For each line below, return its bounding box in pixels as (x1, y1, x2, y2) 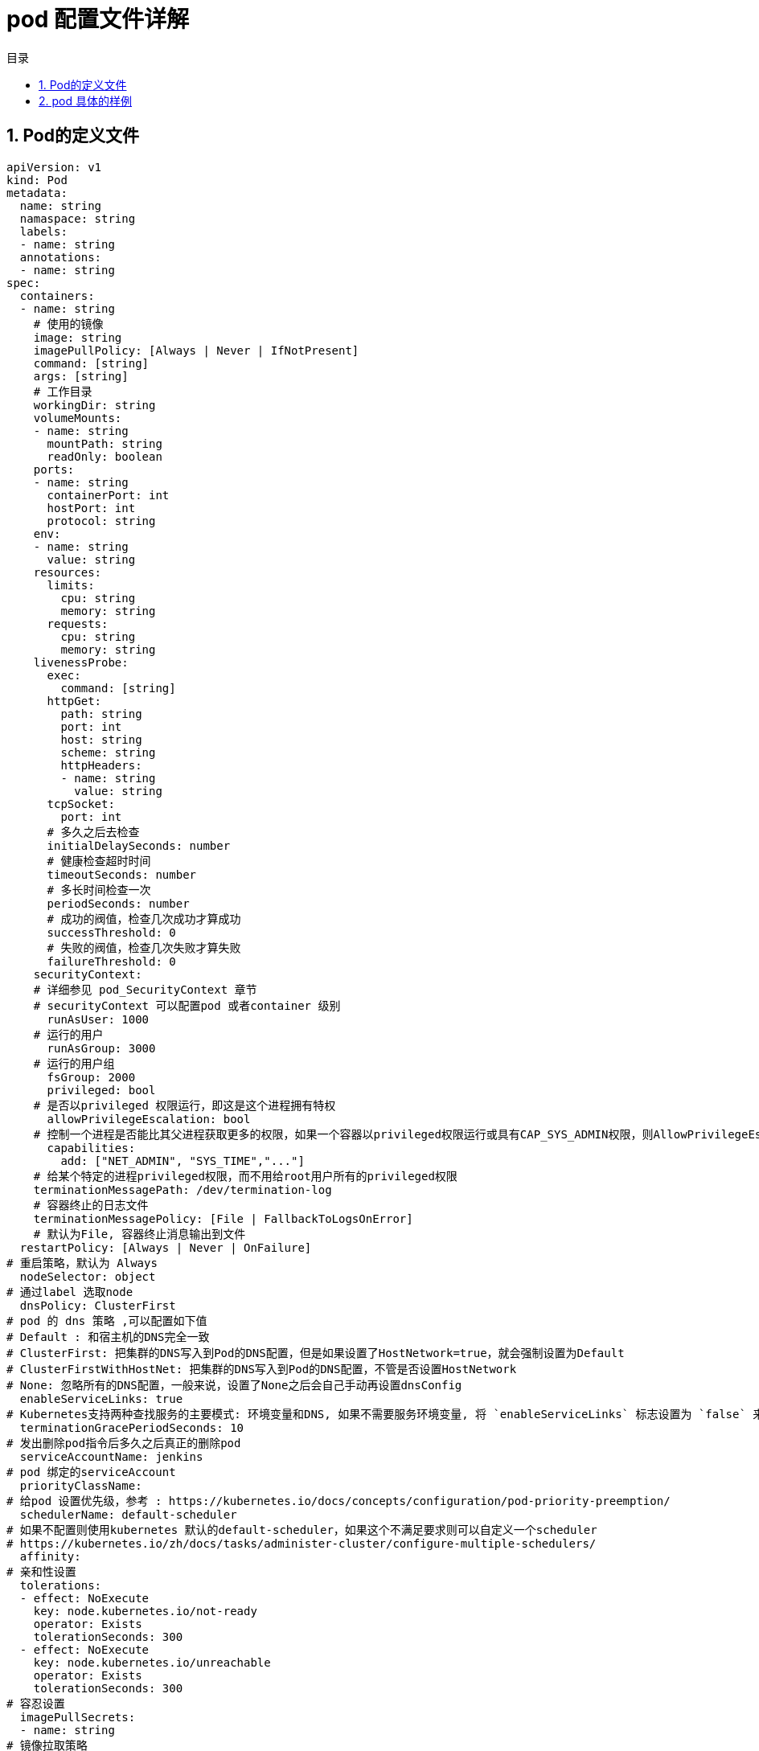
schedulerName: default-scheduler (19, 1507, 237, 1521)
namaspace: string (19, 211, 136, 225)
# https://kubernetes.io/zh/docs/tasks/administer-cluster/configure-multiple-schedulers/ (6, 1536, 597, 1550)
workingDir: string (33, 398, 156, 412)
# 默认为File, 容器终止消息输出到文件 (33, 1227, 246, 1240)
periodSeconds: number (47, 896, 190, 910)
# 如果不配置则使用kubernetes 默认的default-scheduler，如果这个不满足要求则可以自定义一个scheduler (6, 1523, 597, 1536)
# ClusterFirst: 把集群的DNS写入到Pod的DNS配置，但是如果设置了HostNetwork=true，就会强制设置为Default (6, 1346, 625, 1359)
